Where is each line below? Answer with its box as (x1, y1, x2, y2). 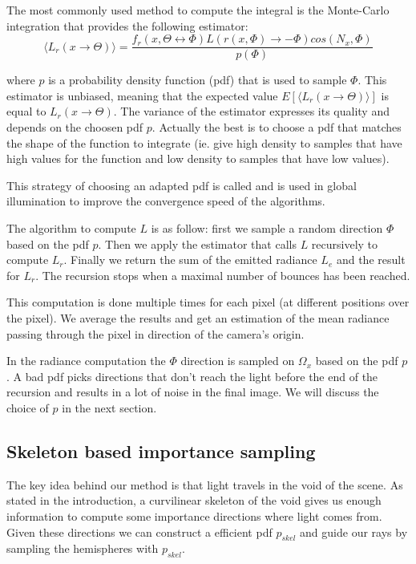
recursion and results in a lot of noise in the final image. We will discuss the (6, 383, 379, 400)
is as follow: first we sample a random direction (151, 220, 383, 236)
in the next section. (62, 399, 157, 416)
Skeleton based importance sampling (6, 438, 316, 463)
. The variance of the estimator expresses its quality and (113, 103, 390, 120)
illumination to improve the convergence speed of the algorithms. (6, 193, 325, 209)
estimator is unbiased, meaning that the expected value (6, 87, 278, 103)
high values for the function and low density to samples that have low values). (6, 150, 390, 167)
